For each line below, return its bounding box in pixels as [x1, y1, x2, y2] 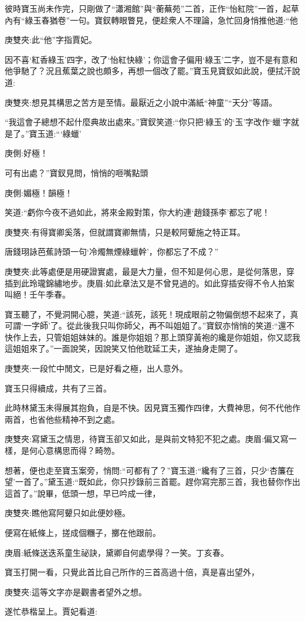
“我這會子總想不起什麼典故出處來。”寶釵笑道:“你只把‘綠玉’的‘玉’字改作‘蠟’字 [5, 116, 292, 128]
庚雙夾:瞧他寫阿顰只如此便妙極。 [5, 507, 130, 519]
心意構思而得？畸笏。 [37, 444, 120, 457]
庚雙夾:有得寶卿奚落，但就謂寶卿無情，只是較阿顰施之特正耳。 [5, 225, 245, 238]
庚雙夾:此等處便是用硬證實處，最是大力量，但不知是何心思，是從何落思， [5, 265, 286, 277]
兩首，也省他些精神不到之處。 [5, 413, 120, 425]
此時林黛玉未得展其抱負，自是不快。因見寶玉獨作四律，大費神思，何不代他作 [5, 401, 300, 414]
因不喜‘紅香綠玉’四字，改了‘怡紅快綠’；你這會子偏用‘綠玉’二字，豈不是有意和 [5, 53, 298, 65]
